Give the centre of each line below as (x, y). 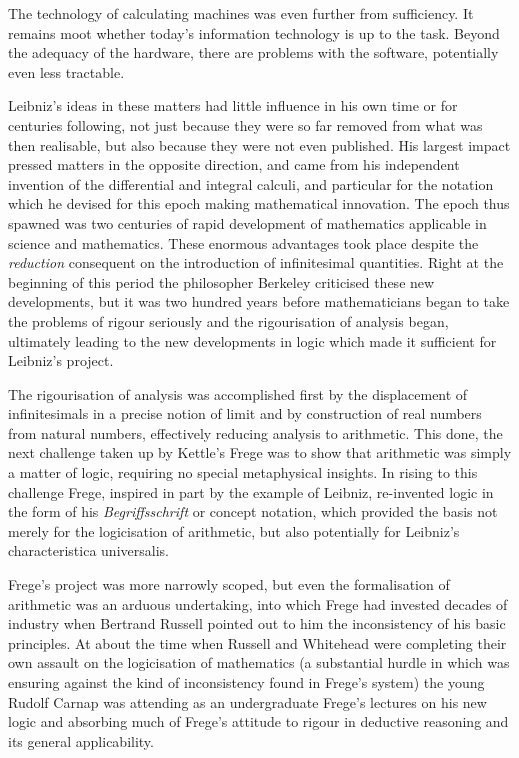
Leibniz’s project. (61, 360)
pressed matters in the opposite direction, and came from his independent (234, 164)
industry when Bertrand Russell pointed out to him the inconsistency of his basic (257, 623)
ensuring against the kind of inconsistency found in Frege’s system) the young (246, 682)
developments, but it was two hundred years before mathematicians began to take (259, 301)
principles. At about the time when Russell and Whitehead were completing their (257, 642)
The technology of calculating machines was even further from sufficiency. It (241, 13)
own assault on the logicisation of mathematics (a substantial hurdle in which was (259, 662)
